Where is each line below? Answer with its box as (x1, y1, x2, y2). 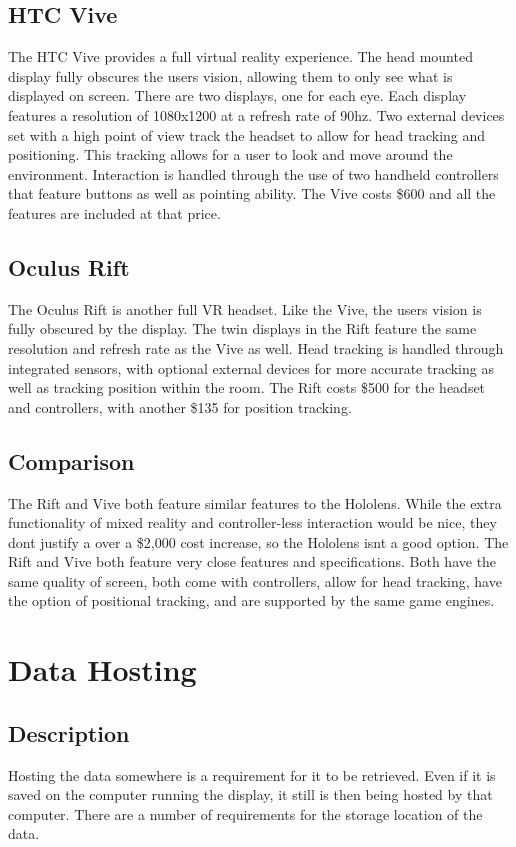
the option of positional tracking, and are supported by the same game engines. (8, 590, 495, 611)
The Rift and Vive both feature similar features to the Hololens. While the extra (8, 492, 502, 513)
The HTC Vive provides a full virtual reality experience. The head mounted (8, 46, 473, 67)
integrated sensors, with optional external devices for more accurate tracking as (8, 357, 494, 378)
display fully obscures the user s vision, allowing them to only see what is (8, 65, 453, 86)
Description (8, 717, 130, 748)
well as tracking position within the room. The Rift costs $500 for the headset (8, 377, 486, 398)
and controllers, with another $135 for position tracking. (8, 396, 352, 417)
